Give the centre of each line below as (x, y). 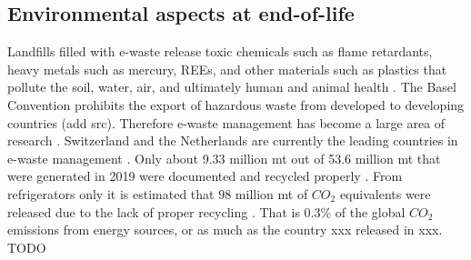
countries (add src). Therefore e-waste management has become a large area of (226, 122)
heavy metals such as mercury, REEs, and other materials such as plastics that (227, 69)
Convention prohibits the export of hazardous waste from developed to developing (236, 104)
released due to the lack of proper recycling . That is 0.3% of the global (206, 211)
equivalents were (385, 193)
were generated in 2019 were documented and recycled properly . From (205, 176)
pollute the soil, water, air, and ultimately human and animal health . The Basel (232, 87)
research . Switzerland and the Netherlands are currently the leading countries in (233, 140)
